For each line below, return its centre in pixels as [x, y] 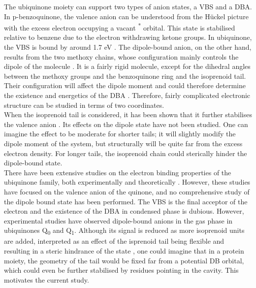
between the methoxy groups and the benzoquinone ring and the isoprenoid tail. [125, 76]
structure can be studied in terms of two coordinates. [84, 105]
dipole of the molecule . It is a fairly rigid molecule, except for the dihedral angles [127, 66]
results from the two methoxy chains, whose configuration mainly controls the [121, 56]
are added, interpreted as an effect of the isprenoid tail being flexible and [114, 241]
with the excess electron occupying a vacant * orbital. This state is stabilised [120, 27]
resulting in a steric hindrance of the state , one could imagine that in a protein [124, 251]
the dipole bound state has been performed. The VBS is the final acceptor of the [126, 201]
